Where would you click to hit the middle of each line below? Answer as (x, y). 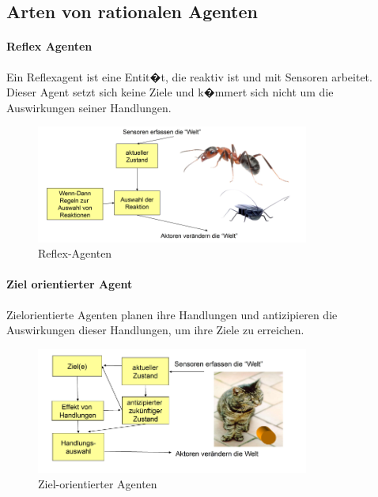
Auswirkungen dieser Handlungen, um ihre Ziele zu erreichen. (155, 330)
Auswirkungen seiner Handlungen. (89, 107)
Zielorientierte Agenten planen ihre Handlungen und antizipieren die (172, 314)
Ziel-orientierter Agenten (98, 484)
